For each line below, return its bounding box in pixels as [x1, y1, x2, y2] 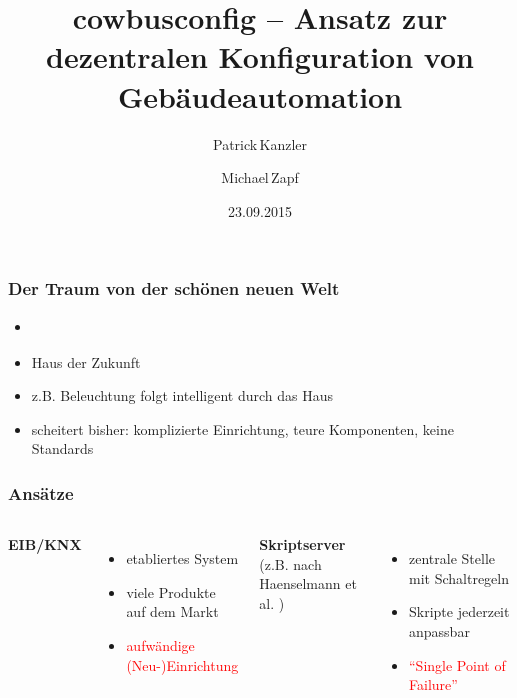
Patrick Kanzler [212, 133, 307, 154]
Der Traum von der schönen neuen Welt [8, 276, 340, 301]
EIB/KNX [8, 534, 82, 555]
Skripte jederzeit [409, 601, 510, 622]
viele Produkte [126, 581, 216, 602]
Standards [31, 438, 94, 459]
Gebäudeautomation [117, 75, 403, 116]
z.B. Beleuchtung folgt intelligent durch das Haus [31, 385, 333, 406]
